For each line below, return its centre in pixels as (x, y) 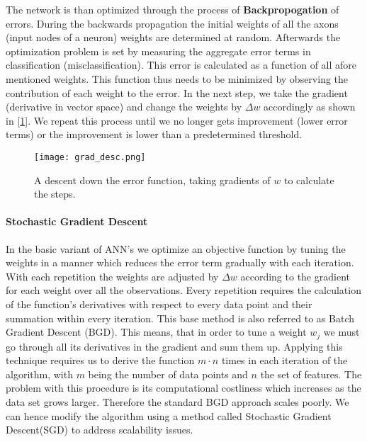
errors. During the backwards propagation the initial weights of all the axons (172, 23)
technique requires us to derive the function (100, 360)
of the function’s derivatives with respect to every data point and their (159, 304)
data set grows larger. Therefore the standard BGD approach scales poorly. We (177, 401)
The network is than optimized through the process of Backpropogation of (173, 9)
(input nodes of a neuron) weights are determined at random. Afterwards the (173, 37)
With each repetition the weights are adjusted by (112, 276)
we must (341, 332)
